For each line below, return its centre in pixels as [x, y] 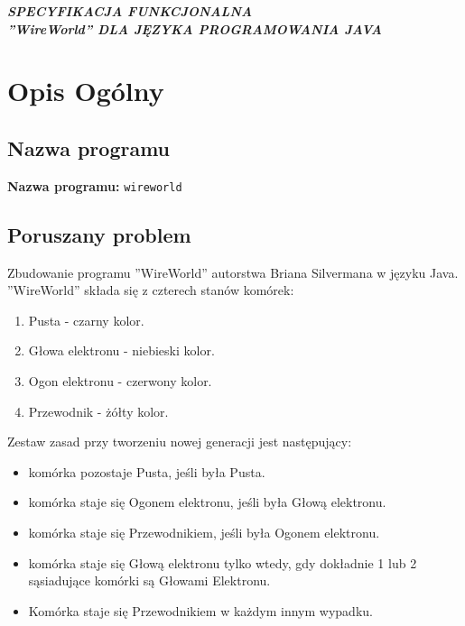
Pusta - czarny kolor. [86, 320]
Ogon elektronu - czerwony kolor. [120, 381]
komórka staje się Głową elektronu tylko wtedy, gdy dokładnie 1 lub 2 [223, 562]
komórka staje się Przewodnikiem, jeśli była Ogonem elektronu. [204, 532]
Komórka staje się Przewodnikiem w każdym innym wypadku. [200, 610]
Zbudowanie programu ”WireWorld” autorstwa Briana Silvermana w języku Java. [233, 272]
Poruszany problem [99, 234]
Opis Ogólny [86, 91]
